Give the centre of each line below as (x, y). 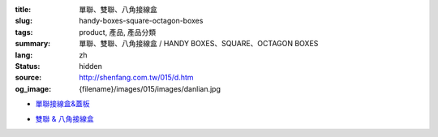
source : (28, 78)
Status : (28, 66)
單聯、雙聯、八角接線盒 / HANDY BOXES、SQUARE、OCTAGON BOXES (199, 44)
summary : (33, 44)
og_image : (33, 88)
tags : (24, 32)
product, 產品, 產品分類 (118, 32)
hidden (91, 66)
